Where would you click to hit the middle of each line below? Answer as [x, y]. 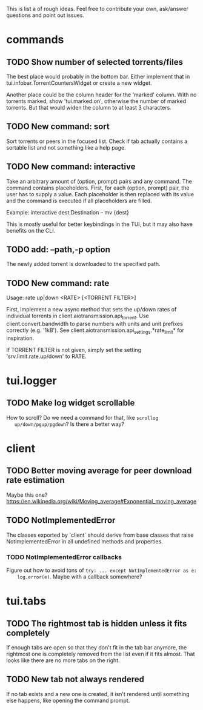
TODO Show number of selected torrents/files [95, 62]
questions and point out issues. [45, 15]
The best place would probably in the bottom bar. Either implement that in [98, 76]
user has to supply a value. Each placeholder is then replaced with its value [100, 194]
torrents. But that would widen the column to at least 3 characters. [89, 108]
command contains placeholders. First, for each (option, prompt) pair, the [98, 188]
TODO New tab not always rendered [75, 679]
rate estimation [35, 480]
